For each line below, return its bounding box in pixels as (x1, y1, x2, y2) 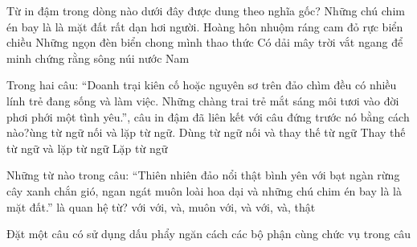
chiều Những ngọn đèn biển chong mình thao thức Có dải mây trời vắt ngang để (6, 34, 403, 51)
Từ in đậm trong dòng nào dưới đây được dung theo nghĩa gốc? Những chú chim (6, 2, 405, 19)
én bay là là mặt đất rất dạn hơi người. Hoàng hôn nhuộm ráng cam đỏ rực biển (6, 18, 403, 35)
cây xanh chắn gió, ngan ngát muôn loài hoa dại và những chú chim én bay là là (6, 182, 402, 199)
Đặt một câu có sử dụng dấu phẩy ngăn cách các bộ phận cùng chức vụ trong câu (6, 225, 411, 242)
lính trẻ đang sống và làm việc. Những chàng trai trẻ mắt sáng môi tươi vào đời (6, 92, 399, 109)
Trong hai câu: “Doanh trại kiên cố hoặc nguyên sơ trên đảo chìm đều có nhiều (6, 76, 397, 93)
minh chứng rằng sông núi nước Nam (6, 49, 190, 66)
